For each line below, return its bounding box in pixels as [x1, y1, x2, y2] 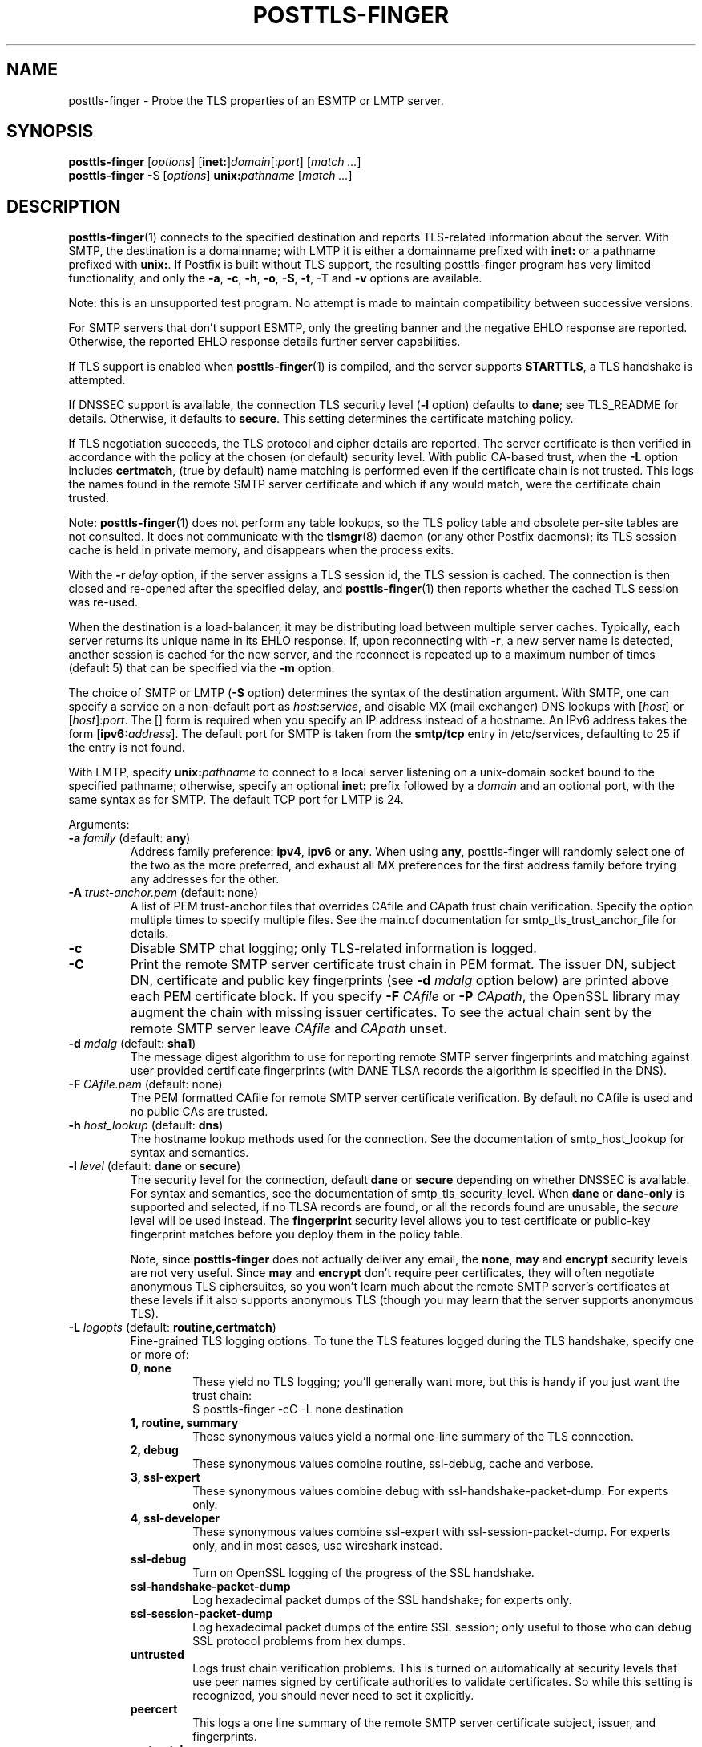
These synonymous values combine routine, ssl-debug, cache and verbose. [192, 1457, 594, 1471]
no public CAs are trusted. [130, 1105, 268, 1119]
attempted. [68, 373, 126, 387]
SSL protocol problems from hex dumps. [192, 1634, 405, 1648]
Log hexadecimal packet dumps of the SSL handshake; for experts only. [192, 1593, 572, 1607]
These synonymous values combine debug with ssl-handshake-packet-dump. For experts [192, 1484, 668, 1498]
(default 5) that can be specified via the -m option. [68, 661, 335, 675]
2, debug [130, 1443, 179, 1457]
